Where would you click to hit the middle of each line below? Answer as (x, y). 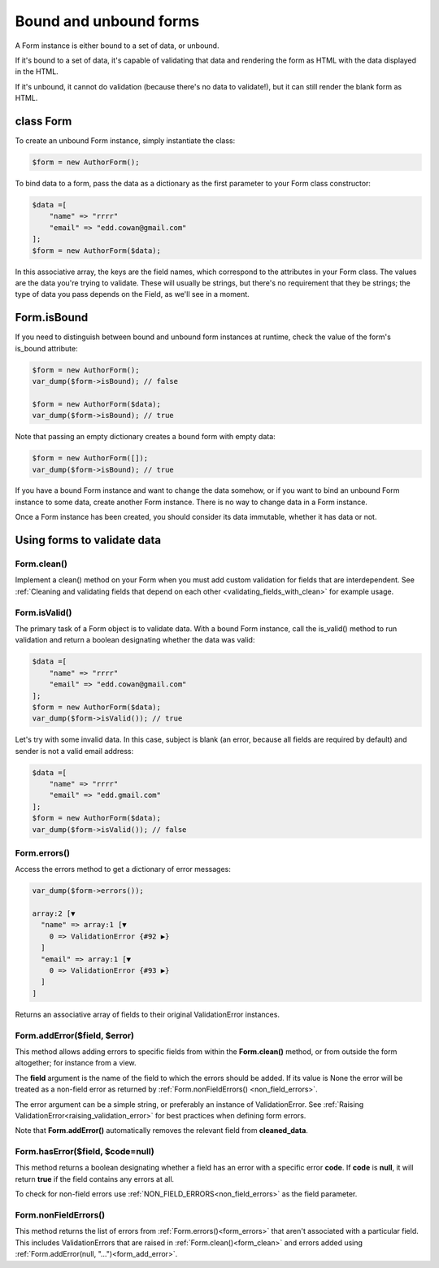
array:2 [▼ (54, 914)
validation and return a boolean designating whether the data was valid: (135, 640)
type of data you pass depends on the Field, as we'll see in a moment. (132, 294)
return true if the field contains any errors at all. (95, 1179)
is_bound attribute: (46, 348)
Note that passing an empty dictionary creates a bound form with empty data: (145, 437)
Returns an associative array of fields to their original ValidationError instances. (148, 1014)
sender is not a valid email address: (74, 751)
